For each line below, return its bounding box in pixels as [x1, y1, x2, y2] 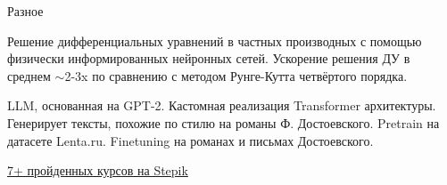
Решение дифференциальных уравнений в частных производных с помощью [7, 31, 422, 50]
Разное [7, 2, 44, 20]
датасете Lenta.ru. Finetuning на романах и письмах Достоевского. [7, 131, 374, 149]
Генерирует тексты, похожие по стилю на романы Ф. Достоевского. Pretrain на [7, 113, 440, 132]
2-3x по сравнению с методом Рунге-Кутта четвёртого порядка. [64, 66, 408, 84]
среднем [7, 66, 51, 84]
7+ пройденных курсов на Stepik [7, 161, 188, 180]
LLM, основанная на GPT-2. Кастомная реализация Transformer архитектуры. [7, 96, 436, 115]
